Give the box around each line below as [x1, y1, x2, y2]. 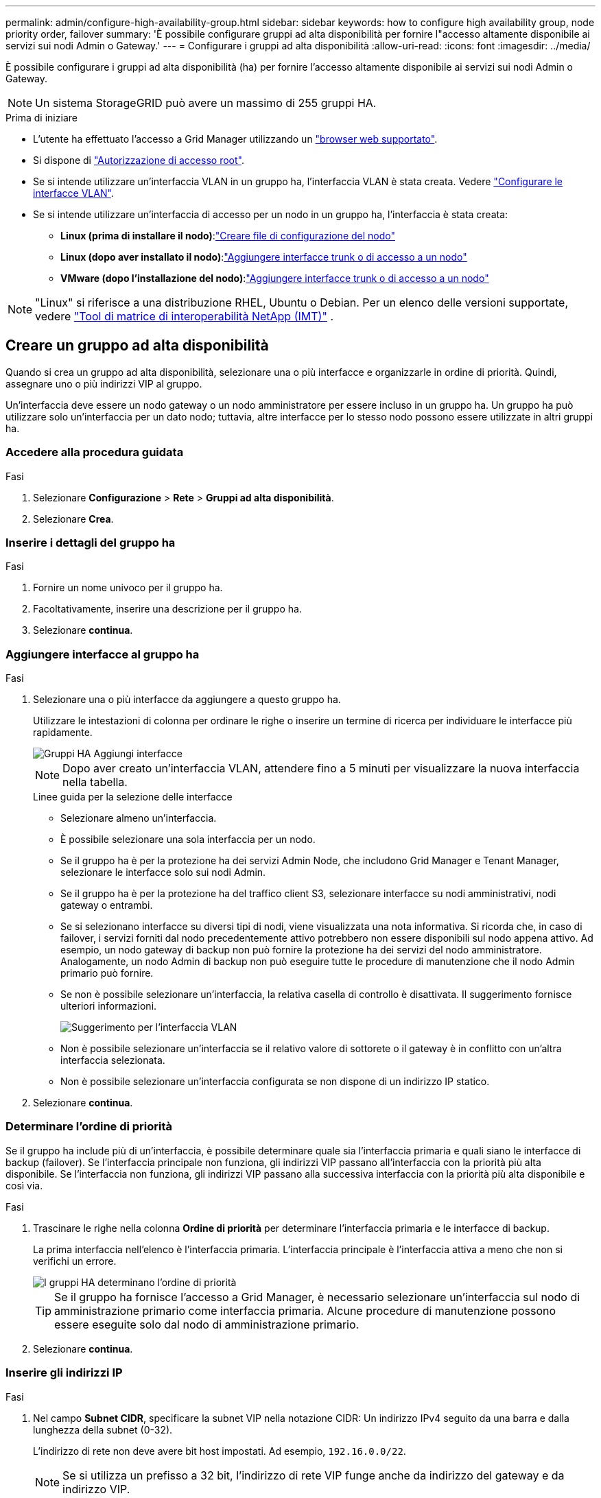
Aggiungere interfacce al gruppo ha [5, 647, 200, 661]
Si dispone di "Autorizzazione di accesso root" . [33, 154, 244, 166]
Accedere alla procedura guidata [5, 445, 184, 460]
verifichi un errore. [33, 1255, 117, 1267]
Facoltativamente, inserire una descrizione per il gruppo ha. [33, 603, 302, 615]
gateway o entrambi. [60, 899, 153, 912]
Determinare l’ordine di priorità [5, 1119, 173, 1134]
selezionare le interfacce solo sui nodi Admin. [60, 866, 266, 879]
